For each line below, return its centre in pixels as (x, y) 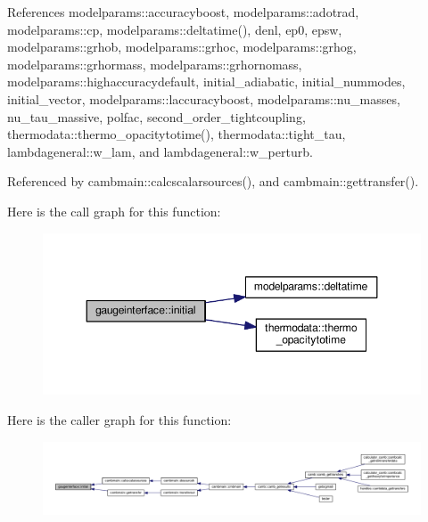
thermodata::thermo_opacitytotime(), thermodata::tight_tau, (177, 134)
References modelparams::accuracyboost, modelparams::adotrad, (183, 12)
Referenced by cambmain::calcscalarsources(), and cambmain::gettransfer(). (213, 181)
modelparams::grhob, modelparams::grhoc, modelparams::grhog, (182, 47)
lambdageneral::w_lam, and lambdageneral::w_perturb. (160, 151)
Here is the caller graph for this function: (119, 420)
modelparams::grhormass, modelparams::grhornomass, (155, 64)
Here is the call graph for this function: (114, 211)
